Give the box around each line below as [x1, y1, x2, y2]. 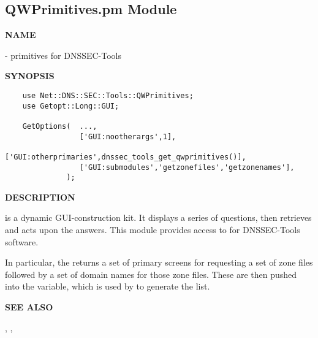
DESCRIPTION [5, 190, 75, 203]
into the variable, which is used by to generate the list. [5, 280, 210, 293]
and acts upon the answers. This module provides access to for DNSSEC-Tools [5, 223, 300, 236]
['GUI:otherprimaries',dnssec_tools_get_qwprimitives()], [5, 152, 246, 161]
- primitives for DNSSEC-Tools [5, 48, 122, 61]
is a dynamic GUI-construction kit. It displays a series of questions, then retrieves [5, 211, 312, 224]
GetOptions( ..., [22, 121, 97, 131]
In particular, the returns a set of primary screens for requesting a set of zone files [5, 256, 313, 269]
